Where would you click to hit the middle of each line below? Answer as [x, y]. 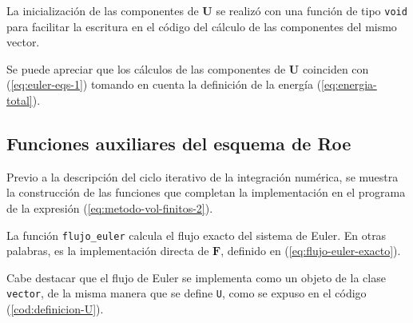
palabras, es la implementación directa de [108, 251]
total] [20, 100]
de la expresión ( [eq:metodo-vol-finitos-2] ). [110, 208]
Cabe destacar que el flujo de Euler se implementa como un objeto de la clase [196, 277]
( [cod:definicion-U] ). [55, 309]
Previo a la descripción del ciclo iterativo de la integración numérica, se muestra [203, 176]
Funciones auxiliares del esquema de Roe [179, 144]
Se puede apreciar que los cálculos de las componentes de [146, 68]
